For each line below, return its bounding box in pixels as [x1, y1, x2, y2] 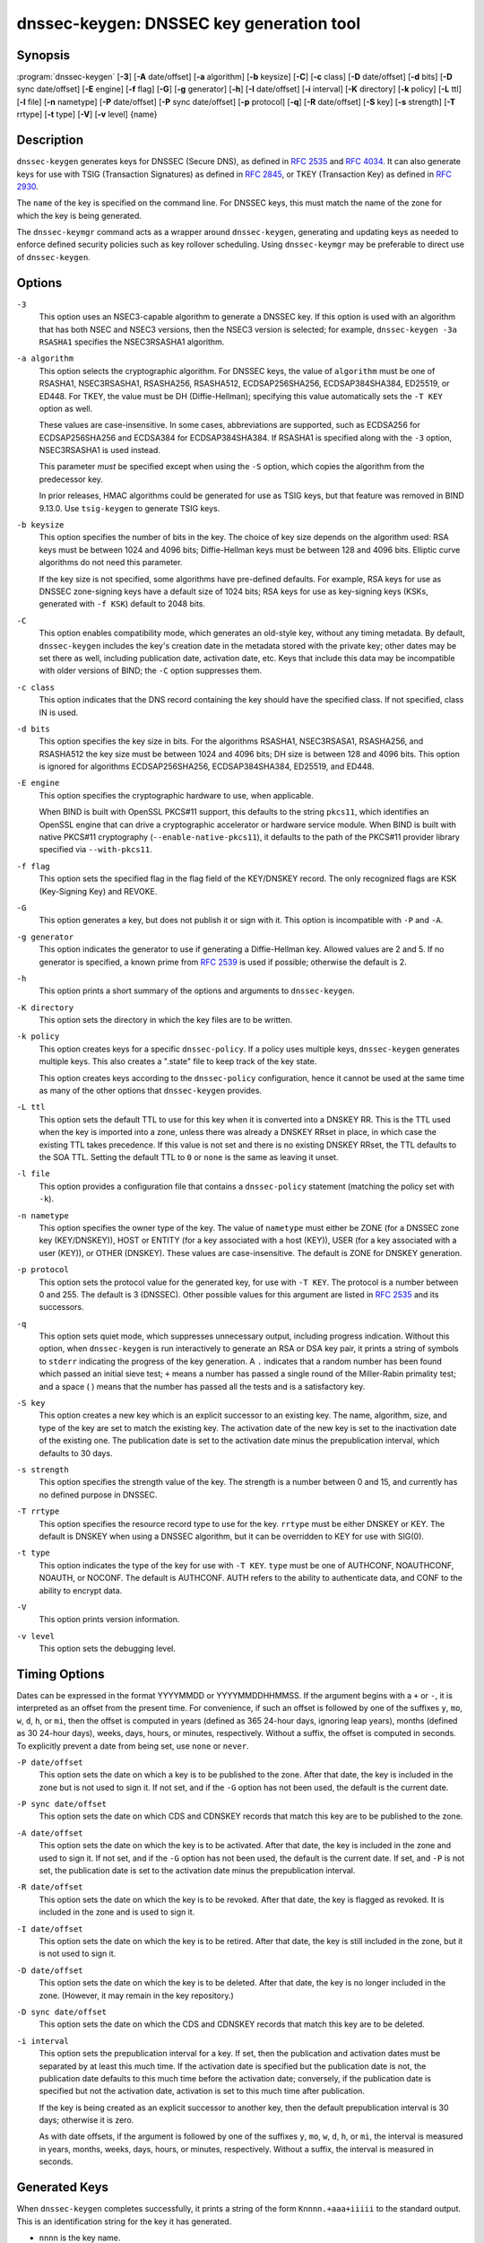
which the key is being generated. [16, 210, 143, 221]
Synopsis [16, 48, 71, 63]
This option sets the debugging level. [39, 1643, 177, 1654]
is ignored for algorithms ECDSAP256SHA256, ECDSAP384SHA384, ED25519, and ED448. [39, 761, 375, 772]
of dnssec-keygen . [16, 251, 91, 262]
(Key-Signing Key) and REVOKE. [39, 886, 158, 896]
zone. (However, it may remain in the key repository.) [39, 1990, 235, 2001]
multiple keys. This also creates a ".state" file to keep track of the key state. [39, 1056, 317, 1067]
